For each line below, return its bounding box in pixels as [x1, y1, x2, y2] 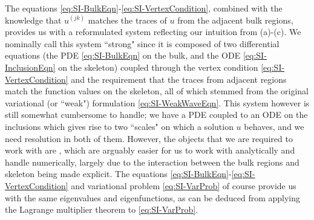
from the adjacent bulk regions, [177, 13, 293, 26]
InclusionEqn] [5, 60, 56, 73]
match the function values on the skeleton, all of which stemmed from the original [5, 85, 309, 97]
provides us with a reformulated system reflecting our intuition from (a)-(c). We [5, 25, 301, 38]
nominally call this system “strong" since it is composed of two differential [5, 37, 280, 50]
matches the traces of [88, 13, 167, 26]
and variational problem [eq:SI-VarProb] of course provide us [71, 179, 296, 192]
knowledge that [5, 13, 62, 26]
